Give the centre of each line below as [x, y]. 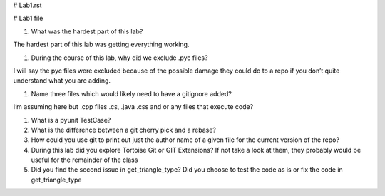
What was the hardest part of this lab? [87, 31]
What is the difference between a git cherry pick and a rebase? [124, 130]
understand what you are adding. [62, 81]
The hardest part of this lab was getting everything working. [101, 45]
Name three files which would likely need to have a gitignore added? [131, 93]
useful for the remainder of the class [84, 160]
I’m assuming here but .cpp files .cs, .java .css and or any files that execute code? [133, 107]
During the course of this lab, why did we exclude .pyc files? [119, 58]
